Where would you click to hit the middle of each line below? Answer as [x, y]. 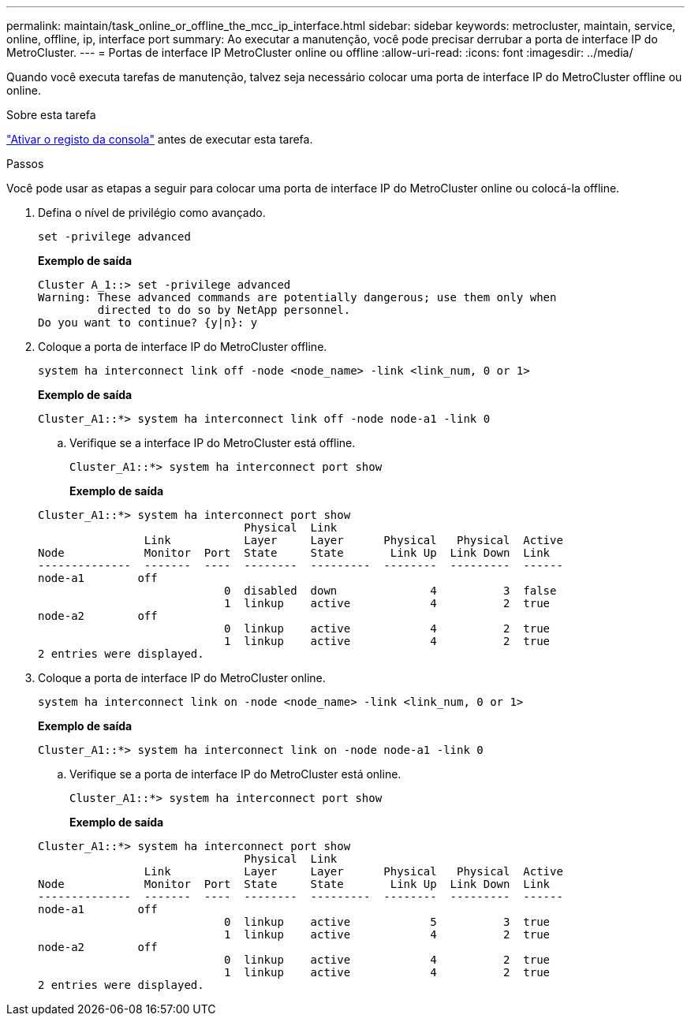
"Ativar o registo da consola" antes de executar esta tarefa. [160, 139]
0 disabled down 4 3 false [390, 591]
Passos [25, 164]
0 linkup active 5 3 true [387, 922]
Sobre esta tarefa [51, 115]
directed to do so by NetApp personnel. [224, 310]
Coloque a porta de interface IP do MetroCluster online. [182, 678]
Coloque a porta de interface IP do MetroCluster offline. [183, 347]
